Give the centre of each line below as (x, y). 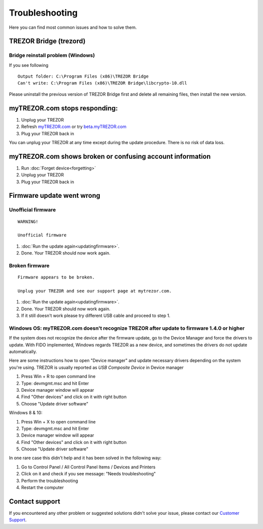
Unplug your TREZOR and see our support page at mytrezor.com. (95, 291)
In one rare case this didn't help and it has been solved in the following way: (85, 458)
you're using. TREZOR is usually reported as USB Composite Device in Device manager (96, 367)
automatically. (23, 351)
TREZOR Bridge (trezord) (47, 41)
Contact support (35, 501)
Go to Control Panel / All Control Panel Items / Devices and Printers (88, 467)
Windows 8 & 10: (26, 413)
